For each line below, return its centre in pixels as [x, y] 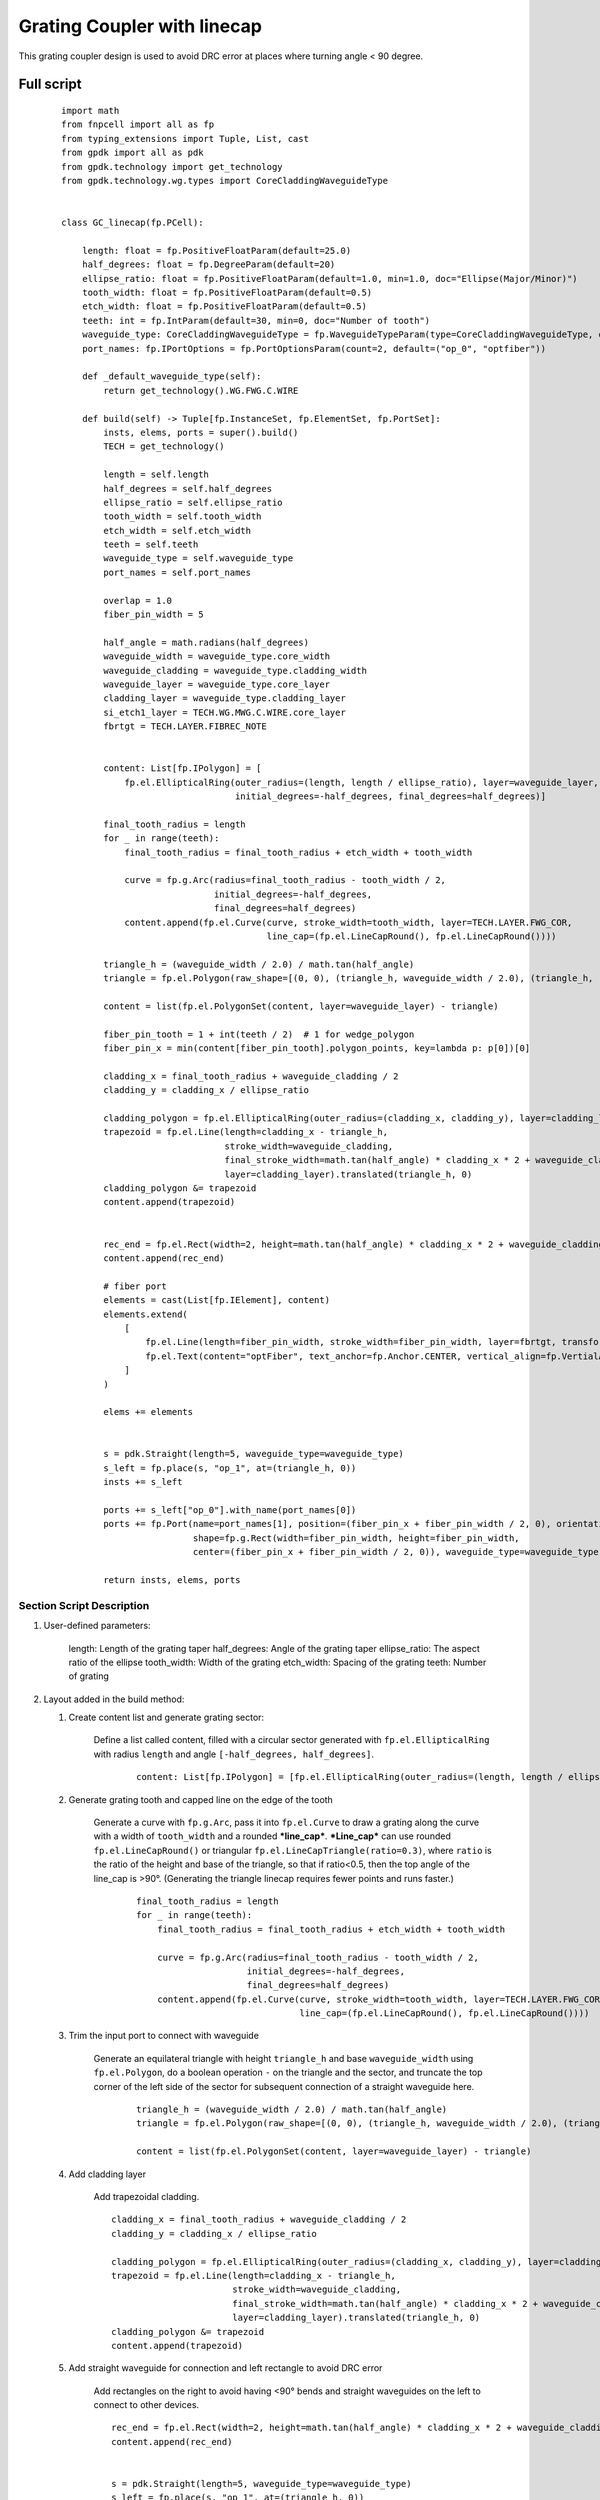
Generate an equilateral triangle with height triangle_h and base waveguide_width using [283, 2058]
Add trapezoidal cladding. [146, 2196]
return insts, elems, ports [172, 1579]
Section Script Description [84, 1605]
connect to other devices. [146, 2405]
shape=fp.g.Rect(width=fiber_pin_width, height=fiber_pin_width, [356, 1538]
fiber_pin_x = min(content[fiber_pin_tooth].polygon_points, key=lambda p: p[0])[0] [317, 1048]
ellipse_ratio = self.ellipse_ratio [193, 502]
